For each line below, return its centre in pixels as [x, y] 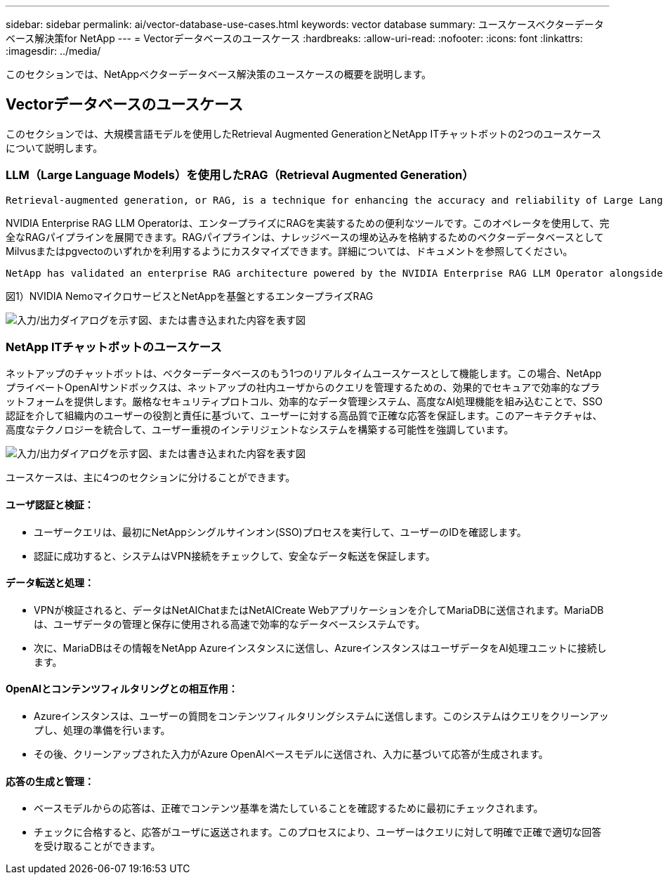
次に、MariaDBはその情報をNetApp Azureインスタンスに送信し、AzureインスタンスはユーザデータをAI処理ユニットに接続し [320, 648]
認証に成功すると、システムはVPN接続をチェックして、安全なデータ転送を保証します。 [235, 556]
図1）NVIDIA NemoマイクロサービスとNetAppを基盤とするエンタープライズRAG [190, 296]
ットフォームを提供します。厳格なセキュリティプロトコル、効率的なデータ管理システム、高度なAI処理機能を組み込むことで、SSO [304, 402]
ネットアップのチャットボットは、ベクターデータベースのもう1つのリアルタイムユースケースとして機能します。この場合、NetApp [304, 374]
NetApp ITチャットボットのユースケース [114, 347]
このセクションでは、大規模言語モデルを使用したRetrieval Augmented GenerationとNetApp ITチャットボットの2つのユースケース [304, 133]
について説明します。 [54, 147]
